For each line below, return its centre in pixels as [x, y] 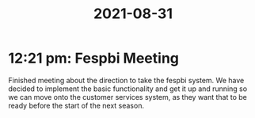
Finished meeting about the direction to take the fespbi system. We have [126, 80]
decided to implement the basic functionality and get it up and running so [128, 89]
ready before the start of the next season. [76, 105]
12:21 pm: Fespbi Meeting [94, 58]
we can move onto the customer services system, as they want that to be [127, 97]
